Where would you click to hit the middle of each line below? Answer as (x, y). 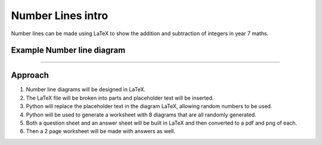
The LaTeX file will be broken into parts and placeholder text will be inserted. (120, 98)
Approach (30, 75)
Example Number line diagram (68, 50)
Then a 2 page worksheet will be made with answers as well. (101, 131)
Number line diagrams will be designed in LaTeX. (86, 90)
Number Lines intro (60, 16)
